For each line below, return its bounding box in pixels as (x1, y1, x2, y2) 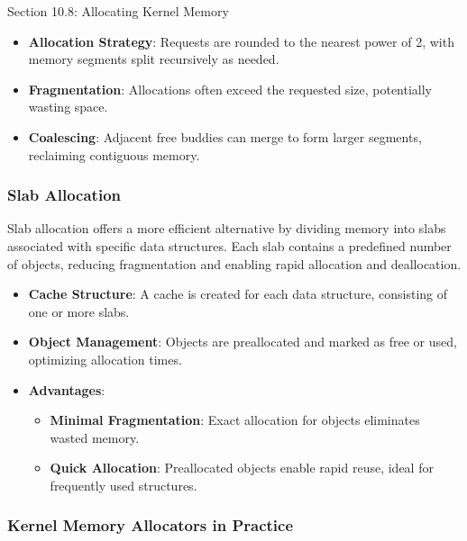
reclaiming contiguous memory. (28, 145, 200, 164)
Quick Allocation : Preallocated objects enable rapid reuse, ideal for (50, 458, 434, 477)
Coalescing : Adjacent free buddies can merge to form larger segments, (28, 127, 422, 146)
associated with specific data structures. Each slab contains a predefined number (7, 236, 452, 255)
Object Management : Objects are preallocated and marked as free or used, (28, 332, 457, 351)
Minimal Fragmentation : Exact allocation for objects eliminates (50, 410, 420, 429)
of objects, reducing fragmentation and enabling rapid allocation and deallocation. (7, 254, 462, 273)
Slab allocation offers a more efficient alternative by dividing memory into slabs (7, 219, 446, 238)
